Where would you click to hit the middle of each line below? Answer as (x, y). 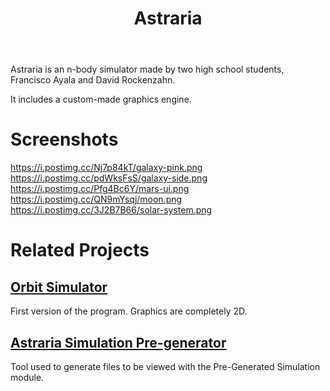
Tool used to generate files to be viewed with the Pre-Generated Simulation (165, 366)
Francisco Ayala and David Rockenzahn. (93, 80)
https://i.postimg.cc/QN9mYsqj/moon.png (96, 199)
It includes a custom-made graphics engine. (101, 99)
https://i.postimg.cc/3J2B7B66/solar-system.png (111, 210)
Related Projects (80, 250)
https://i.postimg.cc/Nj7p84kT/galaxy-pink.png (106, 168)
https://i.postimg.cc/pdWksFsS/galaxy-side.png (109, 178)
